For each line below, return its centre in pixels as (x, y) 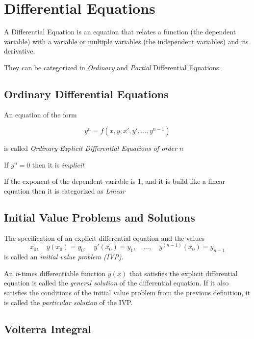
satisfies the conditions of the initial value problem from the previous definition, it (127, 293)
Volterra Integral (48, 328)
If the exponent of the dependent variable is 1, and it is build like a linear (114, 181)
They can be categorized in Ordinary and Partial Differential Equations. (113, 67)
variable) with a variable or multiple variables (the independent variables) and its (126, 41)
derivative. (20, 51)
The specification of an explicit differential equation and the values (104, 238)
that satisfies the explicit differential (183, 273)
